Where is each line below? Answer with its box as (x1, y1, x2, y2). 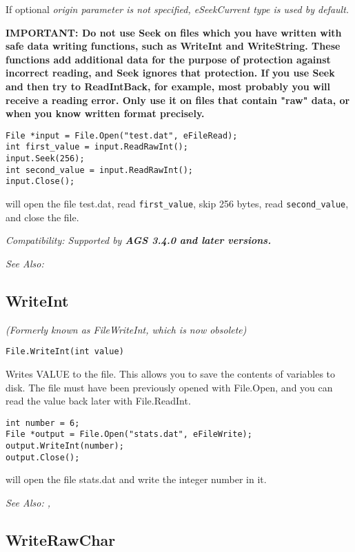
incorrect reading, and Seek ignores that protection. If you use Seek (6, 65, 335, 80)
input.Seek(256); (6, 154, 85, 164)
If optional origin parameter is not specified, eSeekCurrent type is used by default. (6, 2, 349, 16)
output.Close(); (6, 452, 80, 462)
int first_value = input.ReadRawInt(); (6, 142, 188, 152)
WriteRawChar (6, 529, 116, 550)
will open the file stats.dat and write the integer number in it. (6, 472, 267, 487)
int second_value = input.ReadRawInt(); (6, 165, 194, 175)
